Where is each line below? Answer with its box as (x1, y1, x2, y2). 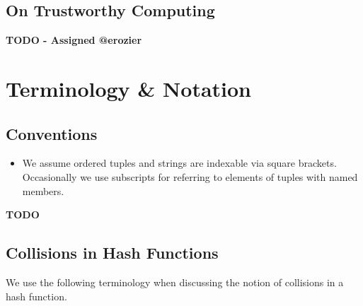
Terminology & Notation (6, 73, 252, 102)
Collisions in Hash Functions (6, 242, 219, 264)
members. (22, 183, 64, 198)
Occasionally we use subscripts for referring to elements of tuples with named (22, 169, 358, 184)
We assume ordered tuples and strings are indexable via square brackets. (22, 155, 337, 170)
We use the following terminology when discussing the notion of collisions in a (6, 274, 344, 289)
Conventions (6, 122, 98, 144)
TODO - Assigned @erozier (6, 33, 142, 47)
